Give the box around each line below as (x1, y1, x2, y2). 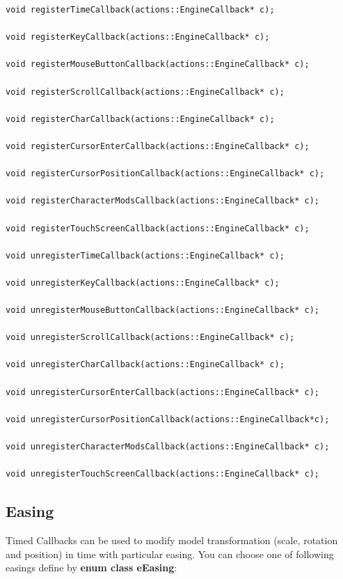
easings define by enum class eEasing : (6, 560, 177, 575)
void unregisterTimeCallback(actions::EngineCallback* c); (6, 250, 285, 261)
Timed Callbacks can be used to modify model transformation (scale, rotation (6, 532, 338, 547)
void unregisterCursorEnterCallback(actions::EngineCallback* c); (6, 387, 320, 397)
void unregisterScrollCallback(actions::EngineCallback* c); (6, 332, 295, 343)
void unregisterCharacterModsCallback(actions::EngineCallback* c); (6, 442, 330, 451)
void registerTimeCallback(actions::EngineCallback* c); (6, 5, 275, 15)
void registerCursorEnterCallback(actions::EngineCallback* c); (6, 141, 310, 151)
